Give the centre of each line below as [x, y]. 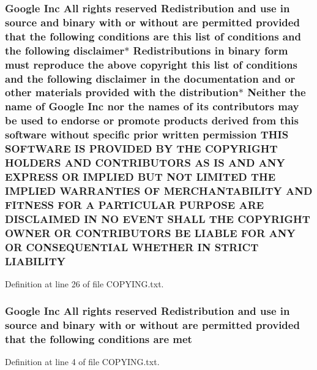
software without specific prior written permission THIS [147, 134]
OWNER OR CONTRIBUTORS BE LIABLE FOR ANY [150, 232]
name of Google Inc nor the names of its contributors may [152, 106]
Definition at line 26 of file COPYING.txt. [84, 283]
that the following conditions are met [99, 339]
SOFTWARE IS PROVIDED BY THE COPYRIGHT [141, 149]
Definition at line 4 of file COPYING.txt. [82, 362]
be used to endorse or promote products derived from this [152, 120]
